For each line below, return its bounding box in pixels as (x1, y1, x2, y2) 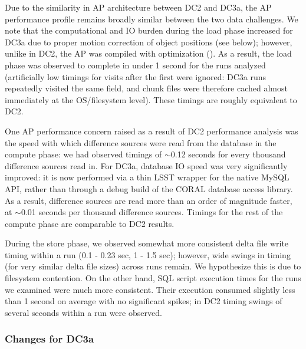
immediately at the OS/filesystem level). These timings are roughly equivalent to (5, 93, 297, 106)
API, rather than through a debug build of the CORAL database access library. (5, 182, 293, 195)
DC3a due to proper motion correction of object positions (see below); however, (5, 35, 292, 48)
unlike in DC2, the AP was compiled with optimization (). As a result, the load (5, 47, 292, 60)
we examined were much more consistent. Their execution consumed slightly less (5, 283, 295, 295)
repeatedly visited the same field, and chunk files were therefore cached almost (5, 82, 288, 94)
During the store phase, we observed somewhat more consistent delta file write (5, 237, 289, 249)
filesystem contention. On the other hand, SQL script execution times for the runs (5, 272, 301, 284)
